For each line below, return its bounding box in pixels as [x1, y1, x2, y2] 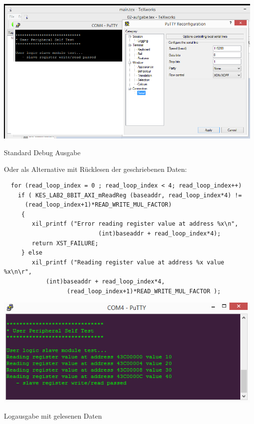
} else [21, 249, 42, 257]
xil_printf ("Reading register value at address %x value [32, 259, 225, 266]
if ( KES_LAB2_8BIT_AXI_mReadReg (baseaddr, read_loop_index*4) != [18, 191, 242, 199]
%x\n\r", [4, 268, 32, 276]
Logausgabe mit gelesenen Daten [4, 411, 102, 421]
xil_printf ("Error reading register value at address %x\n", [32, 220, 238, 228]
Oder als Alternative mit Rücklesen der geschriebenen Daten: [4, 164, 187, 174]
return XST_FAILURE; [32, 239, 99, 247]
